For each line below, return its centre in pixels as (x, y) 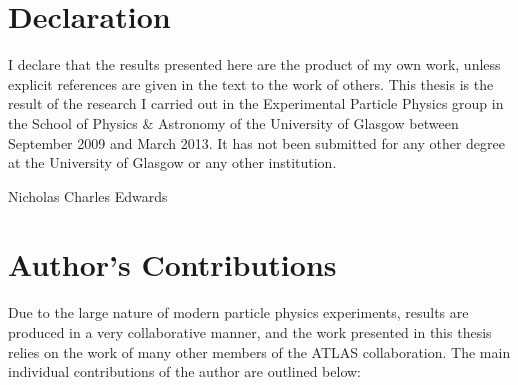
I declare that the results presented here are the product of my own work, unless (254, 64)
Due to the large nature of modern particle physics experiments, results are (238, 312)
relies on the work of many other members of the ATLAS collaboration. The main (259, 351)
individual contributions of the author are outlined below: (184, 371)
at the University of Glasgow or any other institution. (172, 162)
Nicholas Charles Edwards (88, 195)
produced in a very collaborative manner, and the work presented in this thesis (250, 332)
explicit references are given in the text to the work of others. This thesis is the (251, 83)
